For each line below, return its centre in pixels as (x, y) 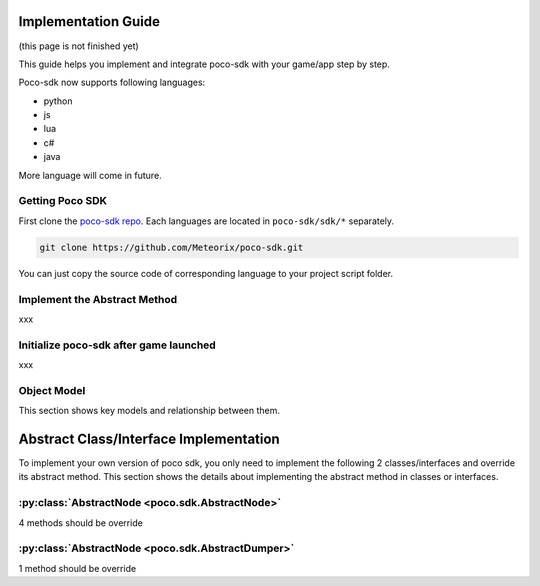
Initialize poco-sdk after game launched (117, 345)
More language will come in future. (90, 175)
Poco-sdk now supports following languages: (112, 82)
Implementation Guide (89, 21)
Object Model (52, 390)
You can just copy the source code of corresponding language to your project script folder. (206, 273)
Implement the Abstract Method (98, 299)
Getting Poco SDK (62, 201)
